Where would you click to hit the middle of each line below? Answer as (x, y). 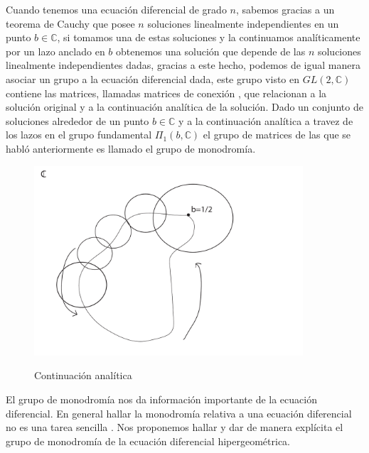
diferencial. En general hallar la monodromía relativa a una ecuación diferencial (179, 413)
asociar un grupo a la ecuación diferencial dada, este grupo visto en (153, 78)
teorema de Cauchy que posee (70, 23)
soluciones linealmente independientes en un (243, 23)
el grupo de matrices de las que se (277, 135)
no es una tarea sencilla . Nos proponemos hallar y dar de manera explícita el (175, 427)
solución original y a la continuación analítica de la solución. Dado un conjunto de (184, 107)
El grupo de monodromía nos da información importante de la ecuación (161, 399)
